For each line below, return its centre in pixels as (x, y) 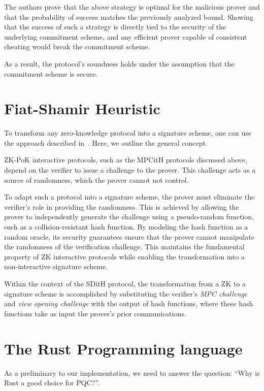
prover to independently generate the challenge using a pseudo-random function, (129, 217)
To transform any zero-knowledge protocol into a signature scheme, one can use (128, 133)
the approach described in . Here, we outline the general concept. (106, 142)
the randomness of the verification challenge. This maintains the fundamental (124, 247)
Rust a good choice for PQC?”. (52, 383)
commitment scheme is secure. (51, 73)
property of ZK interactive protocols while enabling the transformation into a (125, 256)
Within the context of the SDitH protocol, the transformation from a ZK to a (125, 283)
